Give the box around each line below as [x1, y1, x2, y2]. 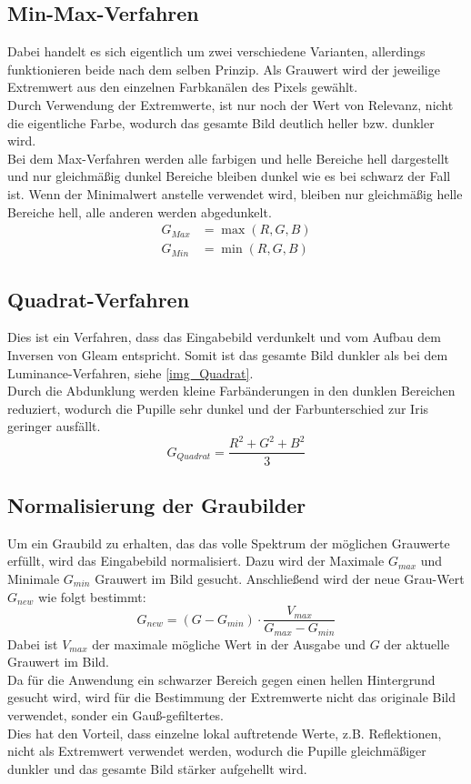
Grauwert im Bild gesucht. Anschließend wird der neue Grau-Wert [95, 568, 465, 588]
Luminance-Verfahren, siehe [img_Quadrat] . [7, 363, 254, 382]
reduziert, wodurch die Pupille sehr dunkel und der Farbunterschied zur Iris [7, 398, 429, 417]
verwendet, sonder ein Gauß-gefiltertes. [7, 706, 224, 724]
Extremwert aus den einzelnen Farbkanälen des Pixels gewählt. [7, 77, 358, 96]
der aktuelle [384, 634, 450, 653]
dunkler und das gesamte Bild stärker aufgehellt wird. [7, 759, 307, 778]
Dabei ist [7, 634, 58, 653]
